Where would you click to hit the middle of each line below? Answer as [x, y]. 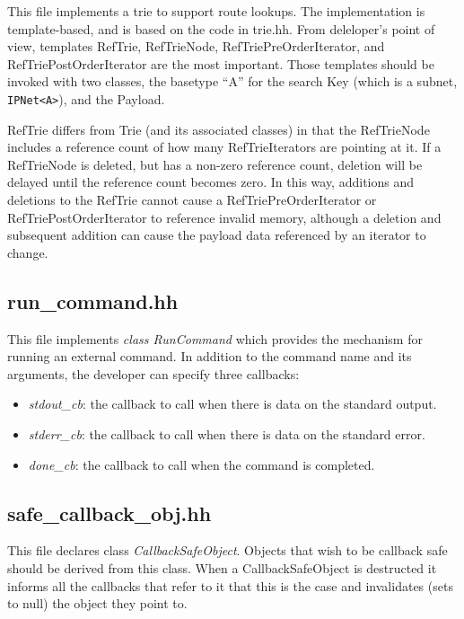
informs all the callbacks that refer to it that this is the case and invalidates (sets [230, 585]
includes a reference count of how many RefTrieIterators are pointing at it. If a [224, 147]
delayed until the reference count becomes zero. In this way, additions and [210, 182]
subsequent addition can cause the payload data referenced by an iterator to [217, 235]
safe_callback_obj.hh [109, 513]
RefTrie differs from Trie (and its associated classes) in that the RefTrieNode [219, 129]
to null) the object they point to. [97, 603]
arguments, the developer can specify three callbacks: [153, 373]
